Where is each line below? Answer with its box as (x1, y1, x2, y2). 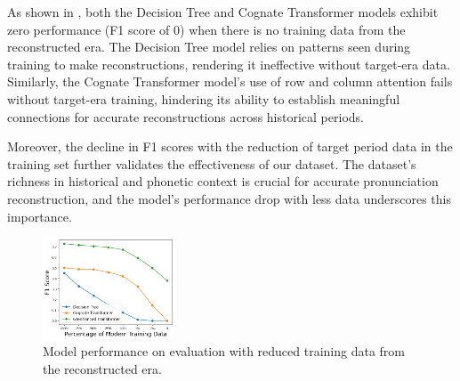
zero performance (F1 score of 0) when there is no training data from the (7, 20, 406, 38)
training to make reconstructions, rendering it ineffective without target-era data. (7, 54, 450, 73)
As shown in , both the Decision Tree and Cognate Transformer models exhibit (7, 3, 439, 20)
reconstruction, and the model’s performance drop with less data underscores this (7, 189, 451, 207)
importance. (7, 207, 72, 225)
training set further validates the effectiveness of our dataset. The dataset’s (7, 154, 416, 173)
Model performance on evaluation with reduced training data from (43, 342, 406, 361)
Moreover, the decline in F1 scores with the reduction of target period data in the (7, 137, 453, 156)
